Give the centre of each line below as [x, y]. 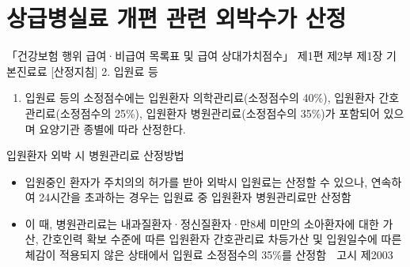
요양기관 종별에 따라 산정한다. [112, 128]
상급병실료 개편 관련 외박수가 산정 [177, 18]
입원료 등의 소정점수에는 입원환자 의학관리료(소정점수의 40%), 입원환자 [200, 98]
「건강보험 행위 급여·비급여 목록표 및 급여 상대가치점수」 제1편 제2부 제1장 [195, 56]
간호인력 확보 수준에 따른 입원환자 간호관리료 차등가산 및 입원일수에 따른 [222, 239]
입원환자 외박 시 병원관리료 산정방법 [95, 155]
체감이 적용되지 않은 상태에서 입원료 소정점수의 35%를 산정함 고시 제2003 [209, 255]
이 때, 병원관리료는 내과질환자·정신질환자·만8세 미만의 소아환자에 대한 [202, 223]
